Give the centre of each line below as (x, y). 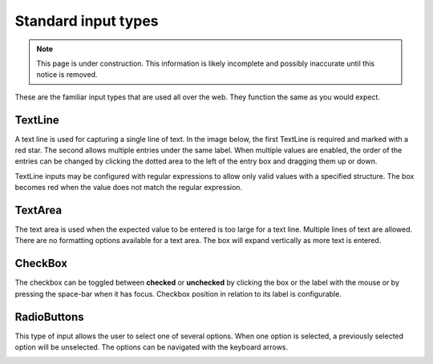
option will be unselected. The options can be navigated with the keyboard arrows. (152, 347)
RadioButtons (49, 317)
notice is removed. (67, 75)
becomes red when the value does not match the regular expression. (129, 188)
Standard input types (87, 21)
